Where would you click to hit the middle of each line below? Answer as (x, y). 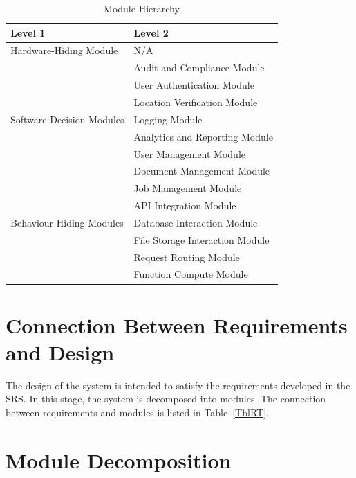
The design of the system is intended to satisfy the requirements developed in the (178, 385)
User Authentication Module (194, 85)
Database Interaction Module (196, 222)
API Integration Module (185, 205)
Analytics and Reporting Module (203, 136)
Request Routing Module (187, 257)
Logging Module (168, 119)
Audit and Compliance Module (199, 68)
